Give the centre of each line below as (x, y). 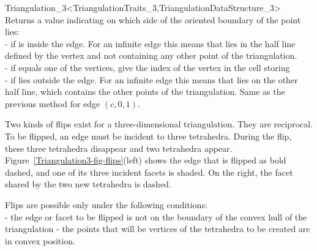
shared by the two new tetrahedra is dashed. (88, 184)
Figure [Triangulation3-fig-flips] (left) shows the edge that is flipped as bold (146, 160)
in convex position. (40, 240)
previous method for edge (53, 103)
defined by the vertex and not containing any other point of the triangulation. (151, 55)
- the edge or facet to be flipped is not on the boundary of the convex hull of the (156, 216)
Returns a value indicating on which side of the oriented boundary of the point (153, 19)
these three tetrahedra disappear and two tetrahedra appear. (119, 148)
